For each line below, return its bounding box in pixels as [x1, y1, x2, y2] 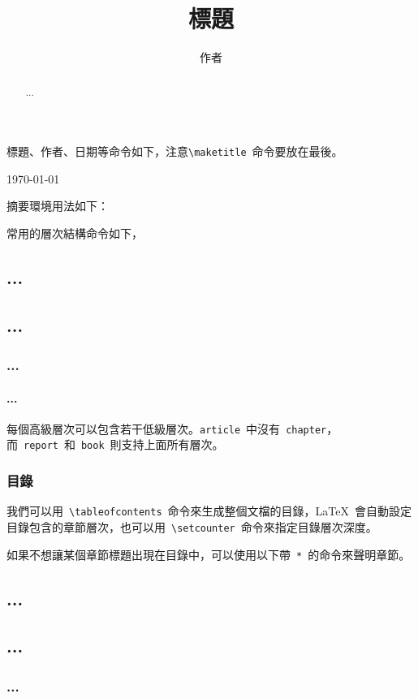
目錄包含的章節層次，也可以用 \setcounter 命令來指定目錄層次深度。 [6, 519, 377, 535]
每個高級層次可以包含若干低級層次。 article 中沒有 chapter [6, 420, 327, 437]
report [24, 440, 58, 452]
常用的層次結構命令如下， [6, 225, 143, 242]
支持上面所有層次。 [121, 436, 224, 453]
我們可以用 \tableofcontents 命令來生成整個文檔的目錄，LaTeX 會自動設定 [6, 502, 412, 519]
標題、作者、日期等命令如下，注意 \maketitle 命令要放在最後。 [6, 143, 343, 160]
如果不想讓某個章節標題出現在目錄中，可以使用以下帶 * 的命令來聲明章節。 [6, 545, 411, 562]
